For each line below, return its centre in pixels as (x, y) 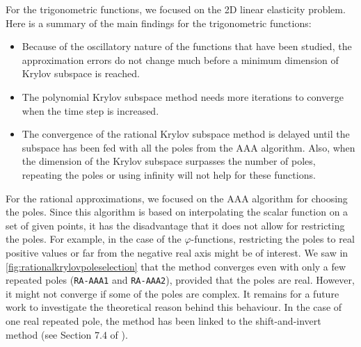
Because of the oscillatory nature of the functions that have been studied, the (187, 46)
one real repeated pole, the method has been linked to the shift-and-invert (163, 320)
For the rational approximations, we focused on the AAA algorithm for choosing (177, 198)
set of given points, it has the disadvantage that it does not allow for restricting (175, 225)
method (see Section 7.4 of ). (67, 334)
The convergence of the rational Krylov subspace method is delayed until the (186, 134)
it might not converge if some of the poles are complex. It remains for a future (173, 293)
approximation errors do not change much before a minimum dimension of (180, 59)
